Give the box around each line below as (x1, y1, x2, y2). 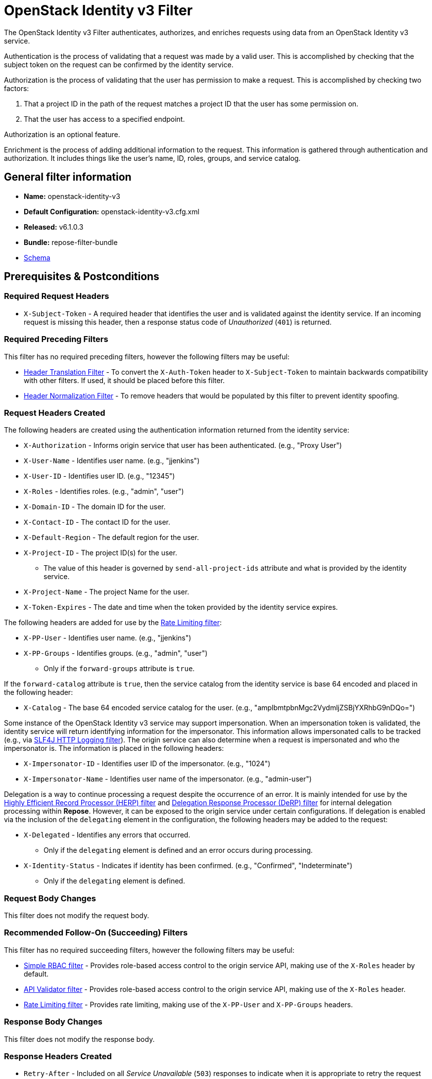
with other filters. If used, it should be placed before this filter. (24, 376, 225, 385)
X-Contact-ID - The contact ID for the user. (24, 518, 170, 527)
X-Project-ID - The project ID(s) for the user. (24, 548, 177, 557)
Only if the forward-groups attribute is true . (44, 664, 195, 673)
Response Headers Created (4, 1051, 112, 1061)
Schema (24, 253, 50, 262)
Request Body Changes (4, 893, 96, 903)
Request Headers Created (4, 407, 105, 418)
